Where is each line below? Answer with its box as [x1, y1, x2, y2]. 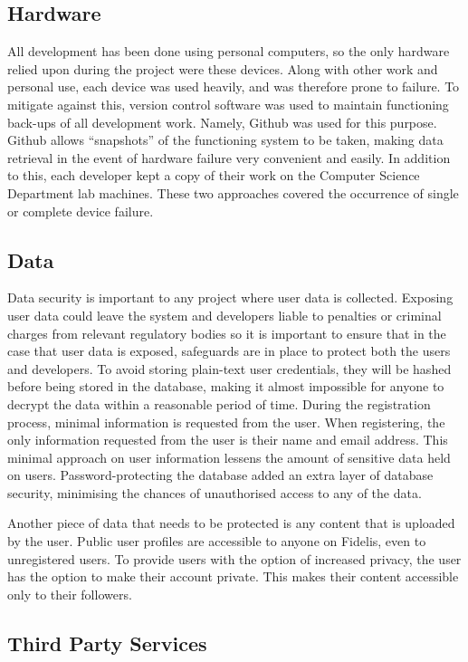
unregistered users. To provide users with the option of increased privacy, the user [7, 549, 462, 568]
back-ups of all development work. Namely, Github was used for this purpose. [7, 112, 437, 131]
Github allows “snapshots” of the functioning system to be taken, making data [7, 130, 444, 149]
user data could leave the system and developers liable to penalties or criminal [7, 305, 442, 324]
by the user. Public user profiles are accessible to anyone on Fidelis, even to [7, 532, 426, 551]
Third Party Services [7, 628, 207, 657]
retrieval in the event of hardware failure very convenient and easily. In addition [7, 148, 451, 167]
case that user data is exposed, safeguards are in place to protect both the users [7, 341, 451, 360]
